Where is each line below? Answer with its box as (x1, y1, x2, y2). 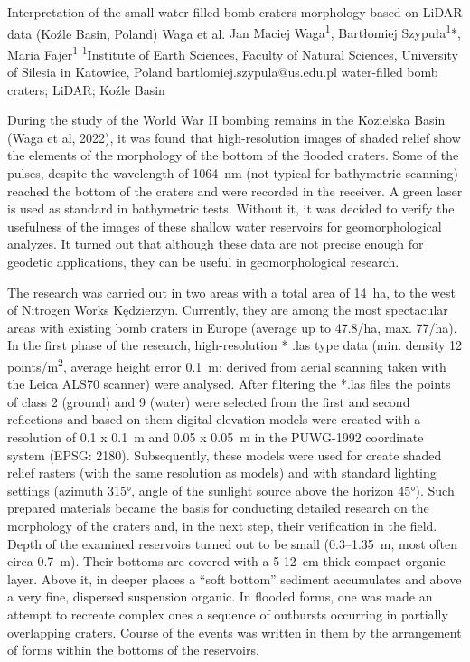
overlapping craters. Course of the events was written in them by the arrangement (7, 622, 462, 641)
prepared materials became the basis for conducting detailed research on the (7, 498, 429, 517)
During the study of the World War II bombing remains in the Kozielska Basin (7, 110, 446, 129)
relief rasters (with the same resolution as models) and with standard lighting (7, 463, 437, 482)
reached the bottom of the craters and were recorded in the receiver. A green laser (7, 181, 463, 200)
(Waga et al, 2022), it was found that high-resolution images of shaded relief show (7, 128, 461, 147)
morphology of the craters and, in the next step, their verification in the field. (7, 516, 437, 534)
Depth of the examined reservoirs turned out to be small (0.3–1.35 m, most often (7, 534, 458, 553)
